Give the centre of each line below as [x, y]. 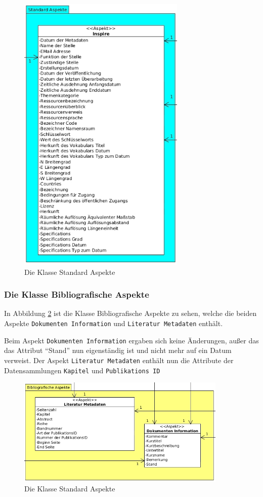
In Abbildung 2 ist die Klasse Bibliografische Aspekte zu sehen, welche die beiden [130, 313]
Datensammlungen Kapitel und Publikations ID [82, 370]
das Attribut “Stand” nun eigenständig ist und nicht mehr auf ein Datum [118, 350]
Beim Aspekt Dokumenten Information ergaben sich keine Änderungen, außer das [131, 340]
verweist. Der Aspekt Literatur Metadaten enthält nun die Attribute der [119, 360]
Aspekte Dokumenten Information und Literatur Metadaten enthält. [114, 323]
